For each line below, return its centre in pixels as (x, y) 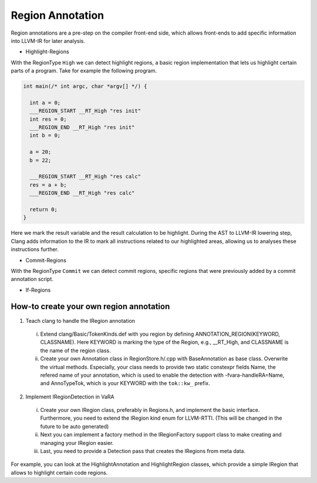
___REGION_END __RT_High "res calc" (82, 193)
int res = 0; (48, 119)
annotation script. (32, 279)
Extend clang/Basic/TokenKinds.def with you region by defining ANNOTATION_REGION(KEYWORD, (160, 334)
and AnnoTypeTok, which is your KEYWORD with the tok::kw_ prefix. (125, 383)
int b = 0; (45, 136)
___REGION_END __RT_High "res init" (82, 127)
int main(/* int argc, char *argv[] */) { (85, 86)
